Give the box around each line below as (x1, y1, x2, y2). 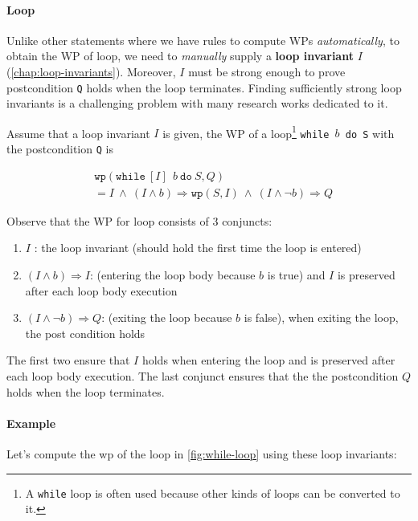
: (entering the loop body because (89, 267, 256, 283)
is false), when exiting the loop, (244, 309, 399, 326)
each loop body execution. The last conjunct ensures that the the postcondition (6, 368, 399, 385)
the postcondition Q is (6, 140, 113, 157)
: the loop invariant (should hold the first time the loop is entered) (34, 239, 362, 256)
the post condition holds (25, 324, 145, 341)
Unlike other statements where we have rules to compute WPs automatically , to (6, 31, 400, 48)
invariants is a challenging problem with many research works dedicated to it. (6, 95, 388, 112)
